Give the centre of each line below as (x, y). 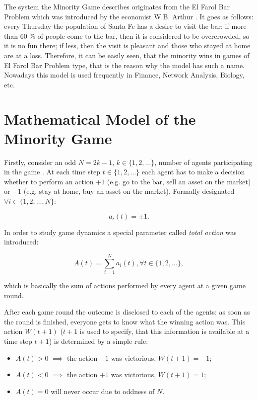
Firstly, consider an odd (40, 162)
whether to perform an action (49, 181)
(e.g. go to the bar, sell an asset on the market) (179, 181)
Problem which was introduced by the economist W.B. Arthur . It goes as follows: (129, 16)
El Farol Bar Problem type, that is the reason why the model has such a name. (125, 65)
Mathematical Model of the (100, 119)
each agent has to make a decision (193, 172)
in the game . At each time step (52, 172)
